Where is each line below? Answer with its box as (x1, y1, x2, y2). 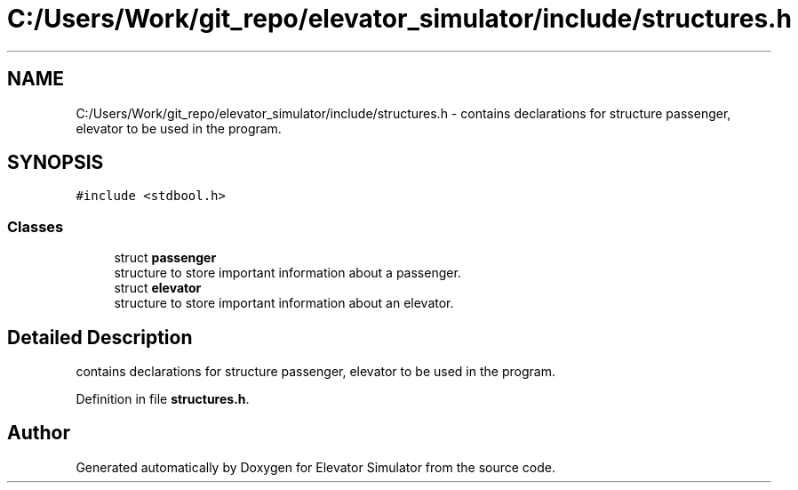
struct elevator (114, 280, 202, 296)
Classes (7, 217, 64, 236)
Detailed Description (7, 325, 193, 349)
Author (7, 422, 70, 445)
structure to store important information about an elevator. (114, 295, 454, 311)
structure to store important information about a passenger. (114, 265, 461, 281)
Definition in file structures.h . (76, 391, 250, 407)
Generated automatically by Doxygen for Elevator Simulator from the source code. (76, 459, 556, 475)
